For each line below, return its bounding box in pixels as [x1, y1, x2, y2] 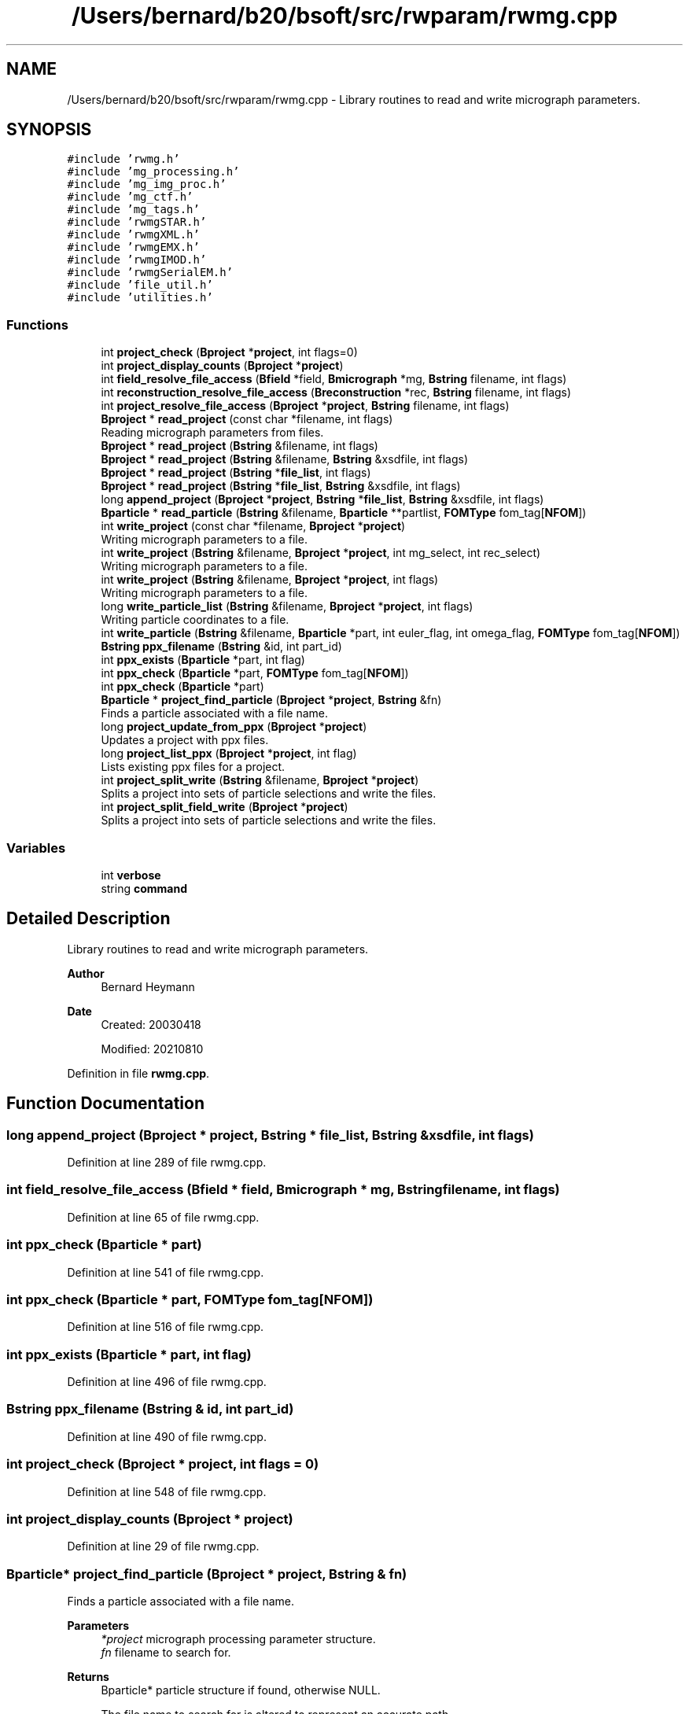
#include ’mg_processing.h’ [67, 165, 240, 179]
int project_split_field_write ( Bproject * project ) [101, 800, 348, 814]
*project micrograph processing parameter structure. [101, 1632, 376, 1646]
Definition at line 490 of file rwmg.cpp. [67, 1429, 267, 1443]
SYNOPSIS [6, 120, 92, 140]
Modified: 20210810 [101, 1041, 204, 1056]
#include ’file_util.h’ [67, 278, 213, 292]
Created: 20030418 [101, 1017, 201, 1031]
